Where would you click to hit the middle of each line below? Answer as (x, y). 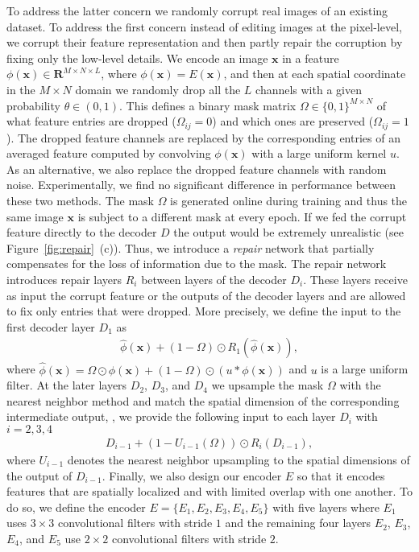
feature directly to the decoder (82, 232)
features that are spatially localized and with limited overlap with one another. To (209, 491)
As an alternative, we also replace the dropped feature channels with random (197, 169)
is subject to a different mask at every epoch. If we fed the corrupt (242, 216)
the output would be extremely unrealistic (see (288, 232)
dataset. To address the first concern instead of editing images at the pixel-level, (204, 26)
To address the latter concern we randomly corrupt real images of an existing (197, 10)
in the (21, 89)
